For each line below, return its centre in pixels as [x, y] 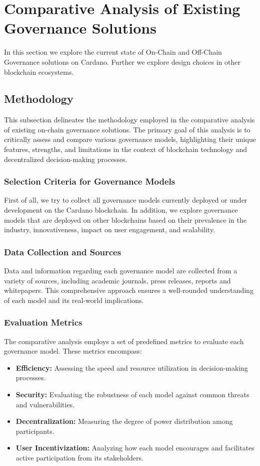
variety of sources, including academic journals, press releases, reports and [117, 280]
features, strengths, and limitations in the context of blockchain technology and [126, 149]
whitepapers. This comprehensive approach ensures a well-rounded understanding [129, 290]
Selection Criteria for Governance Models [90, 181]
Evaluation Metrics [43, 322]
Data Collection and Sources [63, 252]
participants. [35, 431]
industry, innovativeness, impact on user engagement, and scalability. [110, 229]
